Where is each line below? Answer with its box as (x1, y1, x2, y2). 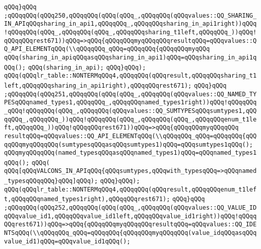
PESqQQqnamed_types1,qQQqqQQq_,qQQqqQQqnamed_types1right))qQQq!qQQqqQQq (4, 99, 257, 106)
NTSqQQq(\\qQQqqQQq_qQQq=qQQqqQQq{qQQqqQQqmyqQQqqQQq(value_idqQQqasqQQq (4, 229, 257, 237)
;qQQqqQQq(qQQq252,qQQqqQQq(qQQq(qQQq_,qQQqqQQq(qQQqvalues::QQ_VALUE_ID (4, 204, 257, 212)
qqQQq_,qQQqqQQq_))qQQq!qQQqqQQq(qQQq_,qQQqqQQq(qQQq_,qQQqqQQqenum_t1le (4, 115, 257, 123)
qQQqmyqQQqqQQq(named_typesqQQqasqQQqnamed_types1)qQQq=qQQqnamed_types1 (4, 149, 257, 157)
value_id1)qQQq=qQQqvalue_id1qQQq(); (4, 237, 130, 245)
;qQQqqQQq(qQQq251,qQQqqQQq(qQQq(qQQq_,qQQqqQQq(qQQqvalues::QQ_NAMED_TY (4, 90, 257, 98)
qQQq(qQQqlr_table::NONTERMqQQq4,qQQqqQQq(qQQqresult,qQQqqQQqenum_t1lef (4, 185, 257, 193)
